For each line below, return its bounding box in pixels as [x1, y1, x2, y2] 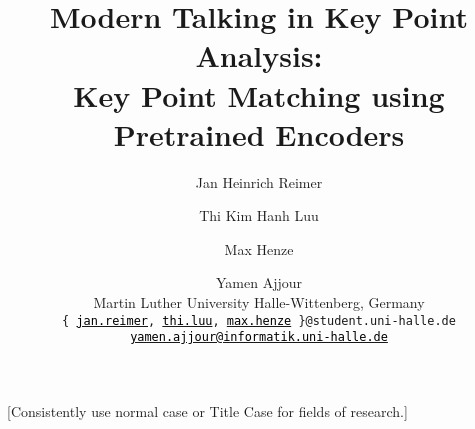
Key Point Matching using [73, 74, 445, 115]
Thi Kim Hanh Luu [199, 205, 319, 226]
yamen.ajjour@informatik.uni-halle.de [130, 330, 388, 345]
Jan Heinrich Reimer [195, 171, 323, 192]
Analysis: [195, 35, 323, 76]
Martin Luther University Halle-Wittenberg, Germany [93, 292, 425, 313]
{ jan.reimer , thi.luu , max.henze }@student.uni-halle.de [62, 313, 456, 328]
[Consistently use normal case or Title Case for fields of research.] [7, 400, 408, 421]
